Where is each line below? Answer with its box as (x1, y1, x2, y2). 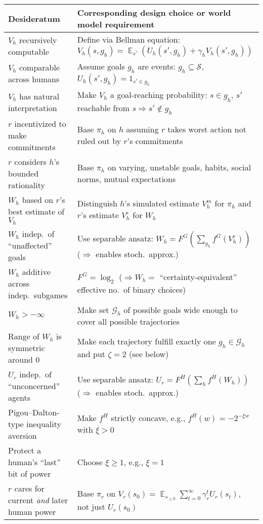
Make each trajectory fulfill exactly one (77, 335, 216, 347)
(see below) (129, 348, 169, 360)
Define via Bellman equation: (77, 33, 180, 45)
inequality (26, 417, 61, 430)
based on (22, 193, 54, 205)
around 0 (8, 353, 40, 365)
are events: (138, 60, 176, 72)
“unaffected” (8, 239, 52, 251)
